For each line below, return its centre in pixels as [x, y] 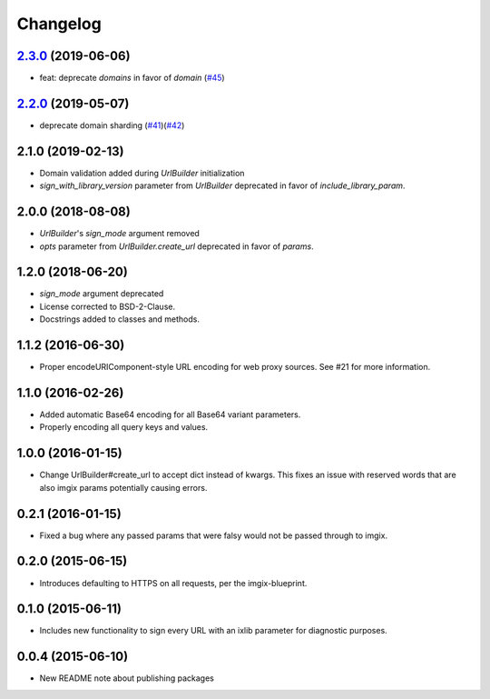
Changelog [59, 24]
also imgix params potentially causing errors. [123, 487]
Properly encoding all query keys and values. [124, 427]
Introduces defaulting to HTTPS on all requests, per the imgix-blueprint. [173, 583]
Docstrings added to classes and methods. [119, 319]
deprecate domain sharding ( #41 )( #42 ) [112, 125]
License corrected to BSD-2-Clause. [108, 306]
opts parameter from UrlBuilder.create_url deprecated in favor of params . [176, 246]
